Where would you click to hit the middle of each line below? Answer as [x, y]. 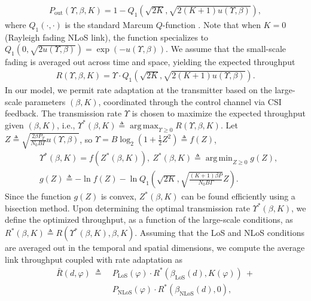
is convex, [119, 196]
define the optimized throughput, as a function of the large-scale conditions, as [149, 219]
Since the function [38, 196]
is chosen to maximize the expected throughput [219, 113]
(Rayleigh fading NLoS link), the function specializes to [107, 37]
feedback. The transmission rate [63, 113]
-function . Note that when [211, 25]
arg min [219, 159]
